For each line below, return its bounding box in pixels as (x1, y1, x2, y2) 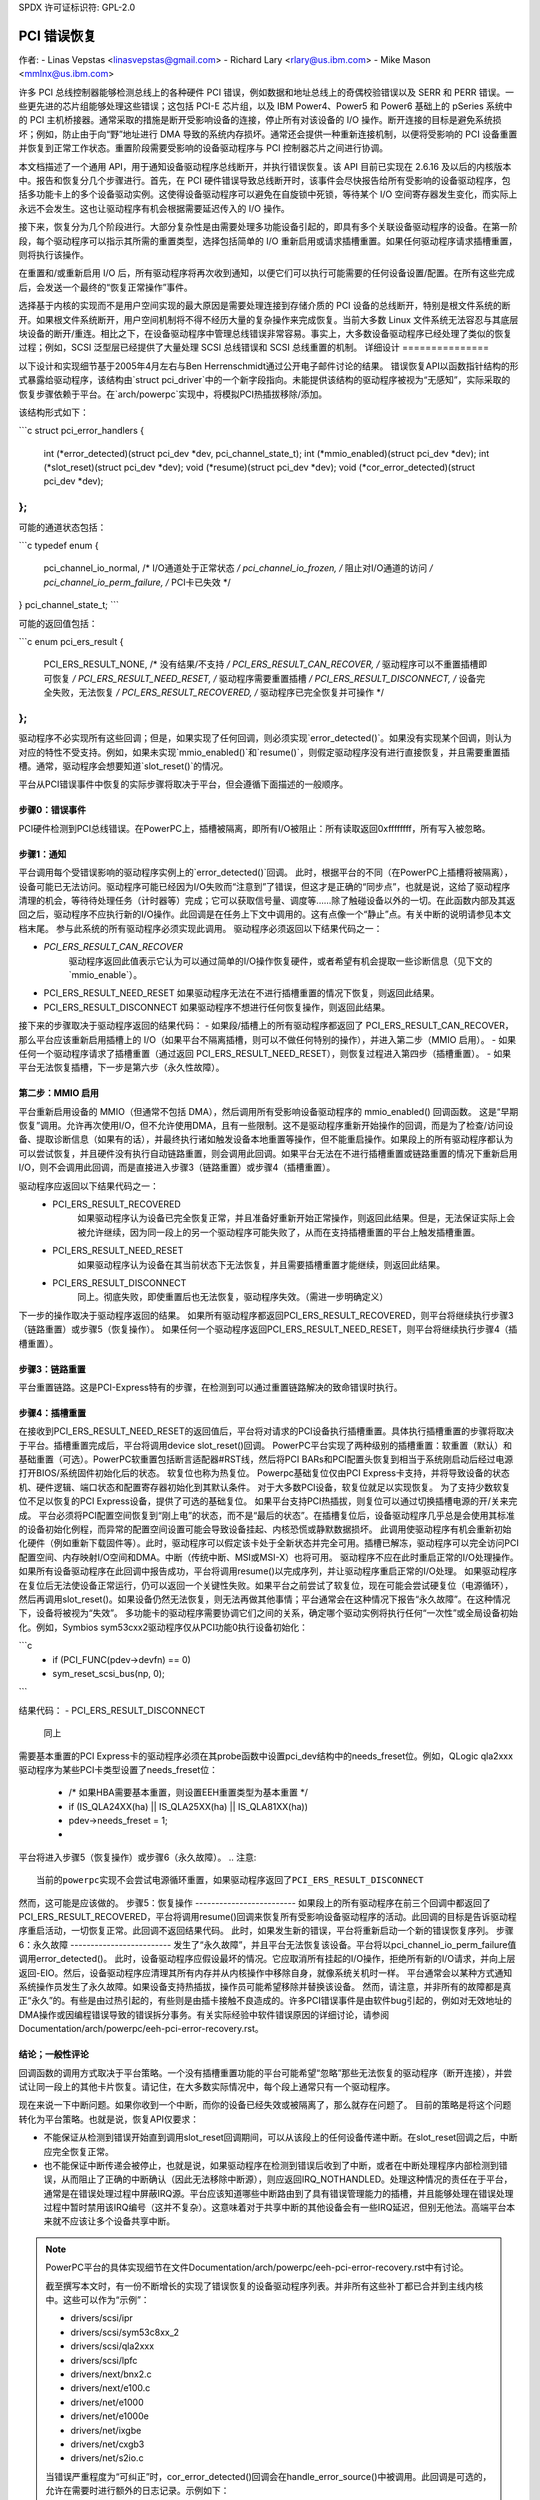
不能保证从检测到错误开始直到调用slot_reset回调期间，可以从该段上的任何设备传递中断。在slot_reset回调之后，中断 (43, 2131, 518, 2144)
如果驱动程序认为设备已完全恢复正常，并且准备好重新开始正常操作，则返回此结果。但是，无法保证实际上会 (77, 1212, 515, 1224)
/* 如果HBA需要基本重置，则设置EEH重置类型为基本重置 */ (68, 1786, 309, 1799)
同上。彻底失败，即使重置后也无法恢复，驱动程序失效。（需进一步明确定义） (77, 1291, 389, 1303)
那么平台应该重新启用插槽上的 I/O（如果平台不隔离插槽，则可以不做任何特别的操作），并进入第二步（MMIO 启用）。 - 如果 (18, 1033, 517, 1045)
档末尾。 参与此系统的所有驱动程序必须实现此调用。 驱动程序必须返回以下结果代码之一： (18, 922, 383, 934)
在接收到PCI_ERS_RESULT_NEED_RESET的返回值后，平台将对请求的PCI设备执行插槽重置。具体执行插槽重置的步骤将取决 (18, 1425, 515, 1437)
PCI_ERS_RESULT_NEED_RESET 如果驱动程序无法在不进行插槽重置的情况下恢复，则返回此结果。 (43, 987, 440, 999)
